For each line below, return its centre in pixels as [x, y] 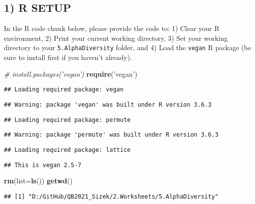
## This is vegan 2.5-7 [43, 165]
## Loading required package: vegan [64, 90]
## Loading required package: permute [67, 120]
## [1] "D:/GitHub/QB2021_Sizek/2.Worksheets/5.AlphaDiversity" [111, 196]
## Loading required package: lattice [67, 150]
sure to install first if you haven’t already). [68, 57]
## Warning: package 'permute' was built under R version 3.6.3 [111, 135]
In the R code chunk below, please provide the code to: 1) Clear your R [112, 28]
